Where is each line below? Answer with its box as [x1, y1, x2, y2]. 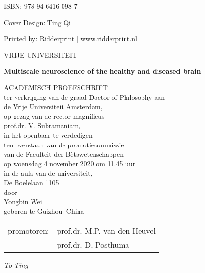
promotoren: [8, 225, 49, 237]
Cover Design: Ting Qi [4, 17, 71, 27]
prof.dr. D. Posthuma [57, 239, 129, 251]
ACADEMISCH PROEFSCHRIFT [4, 82, 108, 92]
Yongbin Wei [4, 196, 42, 207]
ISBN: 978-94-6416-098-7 [4, 1, 78, 11]
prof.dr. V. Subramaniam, [4, 120, 81, 130]
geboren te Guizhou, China [4, 206, 84, 216]
